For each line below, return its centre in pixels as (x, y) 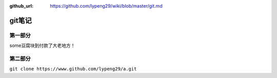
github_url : (21, 6)
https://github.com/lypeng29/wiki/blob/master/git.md (106, 6)
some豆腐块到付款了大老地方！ (42, 45)
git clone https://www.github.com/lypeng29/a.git (73, 69)
